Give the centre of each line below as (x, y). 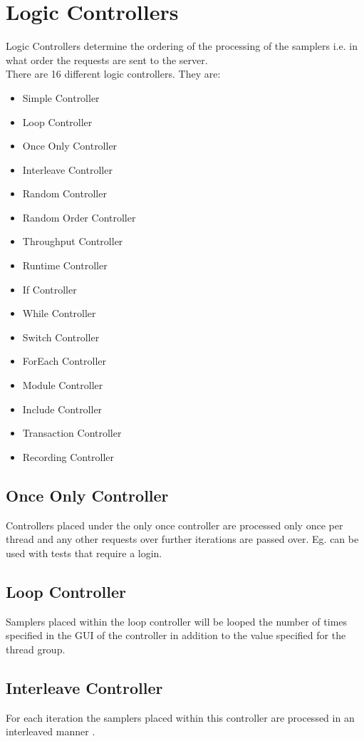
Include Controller (62, 409)
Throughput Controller (73, 241)
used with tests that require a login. (84, 553)
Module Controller (63, 385)
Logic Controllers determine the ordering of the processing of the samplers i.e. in (182, 46)
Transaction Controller (72, 433)
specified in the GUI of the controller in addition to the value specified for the (176, 635)
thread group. (36, 649)
